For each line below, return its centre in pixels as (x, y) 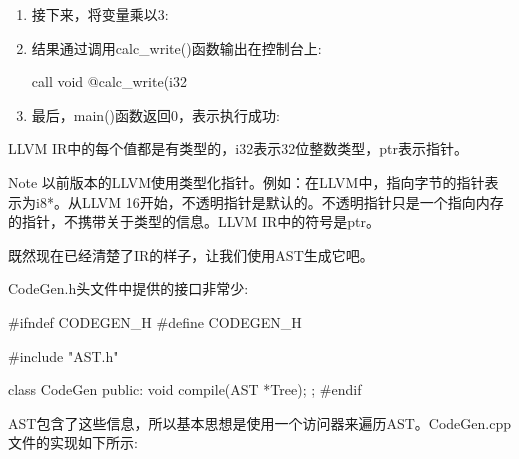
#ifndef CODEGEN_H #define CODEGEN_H (155, 321)
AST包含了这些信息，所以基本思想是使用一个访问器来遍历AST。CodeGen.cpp (259, 422)
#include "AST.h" (63, 355)
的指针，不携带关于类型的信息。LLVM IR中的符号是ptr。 (194, 221)
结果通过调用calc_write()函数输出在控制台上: (176, 47)
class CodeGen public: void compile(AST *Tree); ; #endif (185, 389)
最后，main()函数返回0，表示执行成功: (155, 114)
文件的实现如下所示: (73, 442)
